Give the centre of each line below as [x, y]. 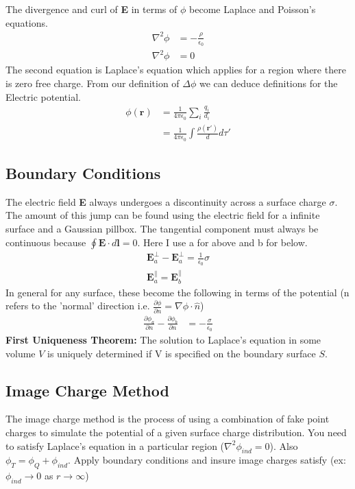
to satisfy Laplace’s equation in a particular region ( [115, 445]
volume [21, 353]
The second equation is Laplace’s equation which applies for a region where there [176, 70]
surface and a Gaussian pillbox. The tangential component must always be [162, 228]
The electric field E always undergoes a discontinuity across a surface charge [166, 201]
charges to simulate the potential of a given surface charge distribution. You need [176, 432]
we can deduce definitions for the [269, 83]
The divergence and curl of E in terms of [91, 9]
